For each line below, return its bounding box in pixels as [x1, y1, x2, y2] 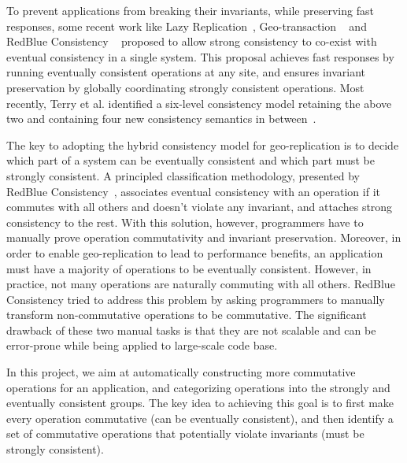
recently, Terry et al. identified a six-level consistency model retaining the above [6, 94, 392, 111]
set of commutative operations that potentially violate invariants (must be [6, 425, 364, 442]
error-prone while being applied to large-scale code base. [6, 337, 278, 354]
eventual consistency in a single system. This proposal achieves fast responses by [6, 48, 394, 65]
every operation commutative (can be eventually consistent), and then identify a [6, 409, 394, 426]
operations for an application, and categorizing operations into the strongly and [6, 379, 390, 395]
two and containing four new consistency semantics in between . [6, 110, 316, 127]
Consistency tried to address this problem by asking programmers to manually [6, 291, 385, 307]
